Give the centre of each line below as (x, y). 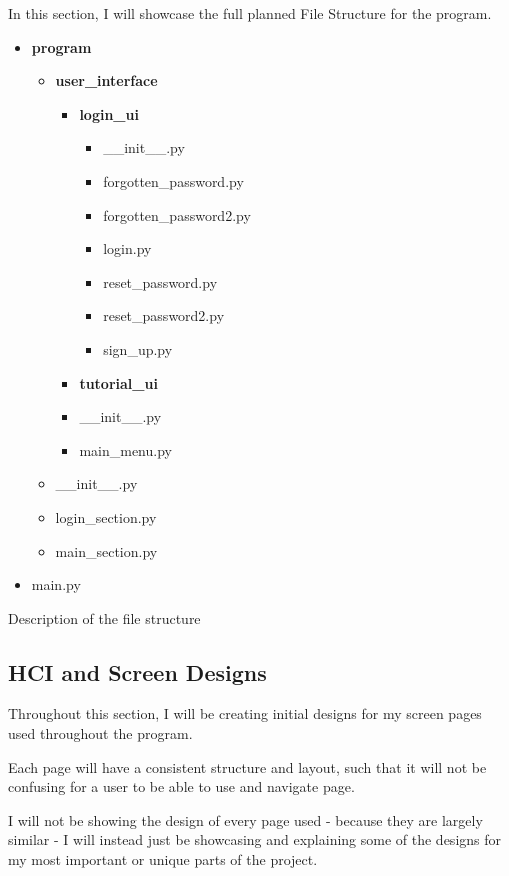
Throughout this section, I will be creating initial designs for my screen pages (245, 713)
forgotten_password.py (173, 180)
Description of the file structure (104, 617)
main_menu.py (125, 449)
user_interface (106, 80)
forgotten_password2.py (177, 214)
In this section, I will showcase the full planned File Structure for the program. (250, 13)
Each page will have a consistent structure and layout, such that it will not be (247, 766)
